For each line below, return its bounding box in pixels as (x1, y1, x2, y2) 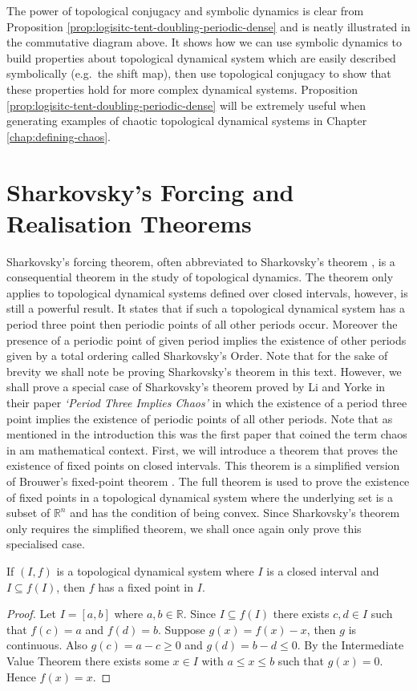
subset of (6, 504, 51, 521)
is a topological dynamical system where (56, 562, 254, 579)
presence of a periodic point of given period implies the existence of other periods (6, 331, 407, 348)
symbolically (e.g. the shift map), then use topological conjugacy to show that (6, 65, 391, 82)
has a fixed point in (98, 578, 194, 595)
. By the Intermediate (297, 636, 404, 653)
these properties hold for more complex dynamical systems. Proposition (6, 80, 358, 97)
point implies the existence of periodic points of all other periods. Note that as (6, 410, 393, 426)
